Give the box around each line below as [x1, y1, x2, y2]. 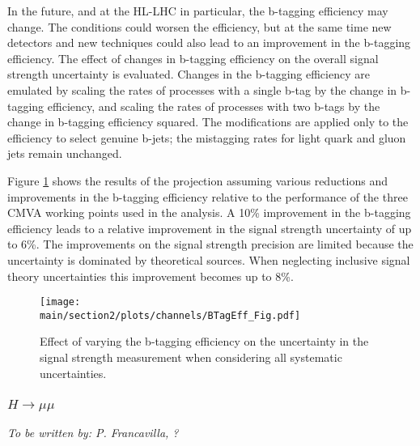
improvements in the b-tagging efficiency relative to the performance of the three [7, 188, 408, 205]
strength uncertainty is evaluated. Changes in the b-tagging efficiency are [7, 66, 370, 83]
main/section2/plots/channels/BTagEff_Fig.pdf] [40, 309, 301, 321]
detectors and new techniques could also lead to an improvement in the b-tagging [7, 34, 411, 51]
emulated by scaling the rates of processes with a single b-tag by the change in [7, 81, 397, 98]
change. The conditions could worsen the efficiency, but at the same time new [7, 18, 392, 35]
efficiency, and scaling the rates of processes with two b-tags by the [47, 97, 380, 114]
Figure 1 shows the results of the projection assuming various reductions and [7, 172, 388, 189]
